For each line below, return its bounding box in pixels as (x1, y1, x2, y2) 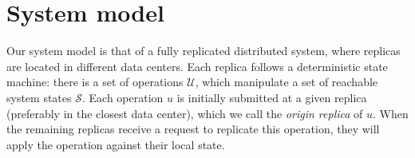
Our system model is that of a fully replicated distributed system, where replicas (6, 42, 401, 59)
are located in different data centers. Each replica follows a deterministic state (6, 57, 388, 74)
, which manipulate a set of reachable (195, 73, 378, 90)
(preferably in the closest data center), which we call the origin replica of (6, 105, 363, 121)
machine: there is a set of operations (6, 73, 184, 90)
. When (373, 105, 409, 121)
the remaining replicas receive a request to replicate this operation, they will (6, 120, 380, 137)
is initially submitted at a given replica (176, 89, 367, 105)
